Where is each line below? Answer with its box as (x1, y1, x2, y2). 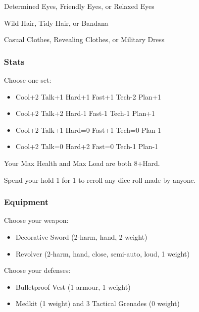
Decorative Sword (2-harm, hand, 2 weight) (15, 231, 148, 242)
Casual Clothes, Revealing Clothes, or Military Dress (4, 34, 165, 45)
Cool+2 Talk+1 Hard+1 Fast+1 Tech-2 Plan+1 (15, 91, 161, 102)
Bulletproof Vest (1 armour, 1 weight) (15, 281, 131, 292)
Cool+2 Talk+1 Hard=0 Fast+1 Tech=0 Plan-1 (15, 124, 161, 135)
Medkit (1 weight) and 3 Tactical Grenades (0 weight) (15, 298, 180, 309)
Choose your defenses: (4, 265, 71, 275)
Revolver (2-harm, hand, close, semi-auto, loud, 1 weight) (15, 248, 190, 259)
